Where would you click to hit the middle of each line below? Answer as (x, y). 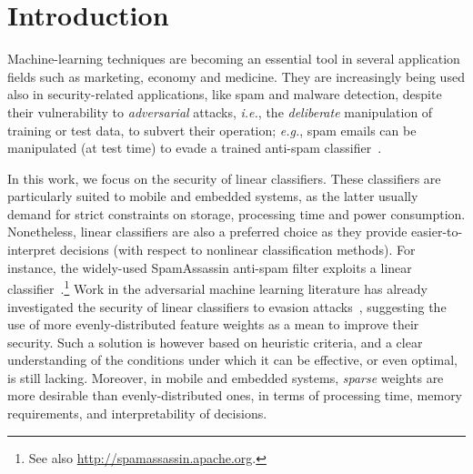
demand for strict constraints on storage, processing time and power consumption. (236, 213)
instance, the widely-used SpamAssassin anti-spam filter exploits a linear (210, 267)
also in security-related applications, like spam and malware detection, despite (225, 94)
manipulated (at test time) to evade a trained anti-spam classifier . (195, 148)
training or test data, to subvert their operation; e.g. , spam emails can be (212, 130)
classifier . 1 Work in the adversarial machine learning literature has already (217, 287)
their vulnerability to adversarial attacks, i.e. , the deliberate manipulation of (220, 111)
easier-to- (437, 232)
